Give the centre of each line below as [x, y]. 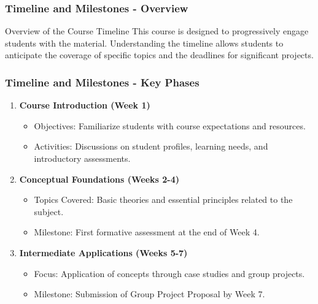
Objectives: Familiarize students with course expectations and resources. [170, 125]
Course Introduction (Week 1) [85, 105]
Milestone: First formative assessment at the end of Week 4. [147, 232]
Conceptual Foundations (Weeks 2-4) [99, 179]
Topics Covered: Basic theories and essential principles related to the [163, 199]
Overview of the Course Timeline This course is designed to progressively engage [157, 31]
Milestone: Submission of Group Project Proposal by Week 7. [149, 294]
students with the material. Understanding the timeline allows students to [144, 43]
